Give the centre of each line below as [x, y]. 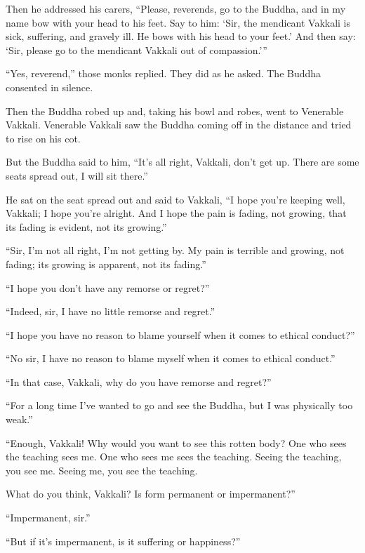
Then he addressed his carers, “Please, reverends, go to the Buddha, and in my [176, 8]
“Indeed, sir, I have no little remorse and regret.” [111, 311]
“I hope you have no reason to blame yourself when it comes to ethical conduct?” [180, 334]
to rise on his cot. [43, 138]
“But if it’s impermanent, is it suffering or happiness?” [123, 541]
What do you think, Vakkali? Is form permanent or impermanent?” [151, 494]
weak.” [19, 419]
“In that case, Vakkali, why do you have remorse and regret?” [139, 381]
